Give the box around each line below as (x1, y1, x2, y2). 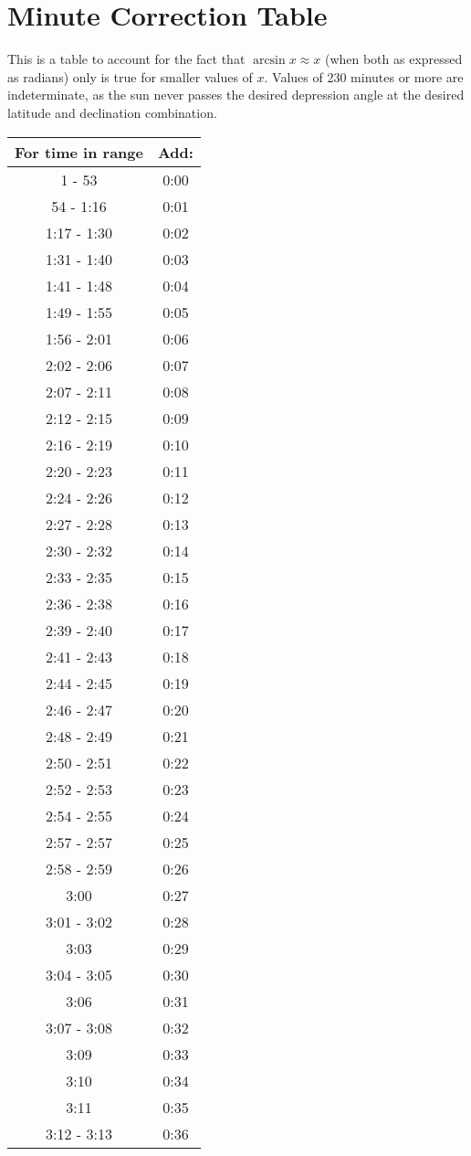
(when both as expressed (324, 49, 463, 69)
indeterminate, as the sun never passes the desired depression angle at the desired (7, 85, 465, 104)
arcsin (252, 54, 286, 68)
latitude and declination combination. (7, 102, 217, 122)
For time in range (15, 141, 143, 163)
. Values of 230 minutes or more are (264, 67, 464, 86)
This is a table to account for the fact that (7, 49, 246, 69)
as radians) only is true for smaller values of (7, 67, 253, 86)
